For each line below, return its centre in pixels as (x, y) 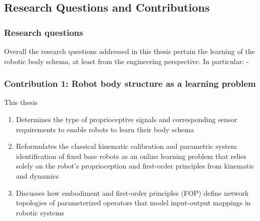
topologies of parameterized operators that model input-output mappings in (133, 203)
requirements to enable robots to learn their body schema (105, 129)
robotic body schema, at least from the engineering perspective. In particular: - (126, 61)
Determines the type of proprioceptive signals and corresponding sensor (126, 119)
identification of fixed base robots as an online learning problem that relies (131, 156)
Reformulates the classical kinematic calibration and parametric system (126, 146)
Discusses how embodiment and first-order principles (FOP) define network (132, 192)
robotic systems (40, 212)
